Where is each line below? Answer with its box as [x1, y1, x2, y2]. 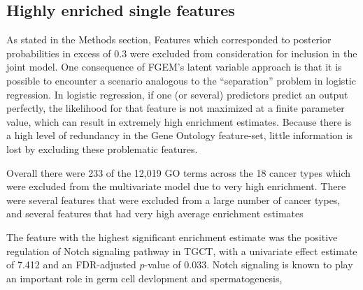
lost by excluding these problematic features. [6, 141, 198, 156]
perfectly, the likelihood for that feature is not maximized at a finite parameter [6, 101, 345, 115]
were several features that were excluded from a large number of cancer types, [6, 192, 341, 207]
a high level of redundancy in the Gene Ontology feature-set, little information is [6, 128, 353, 143]
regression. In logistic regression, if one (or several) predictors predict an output [6, 87, 348, 101]
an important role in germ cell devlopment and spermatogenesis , [6, 270, 283, 285]
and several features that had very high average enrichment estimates [6, 206, 304, 221]
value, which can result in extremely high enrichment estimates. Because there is [6, 114, 352, 129]
